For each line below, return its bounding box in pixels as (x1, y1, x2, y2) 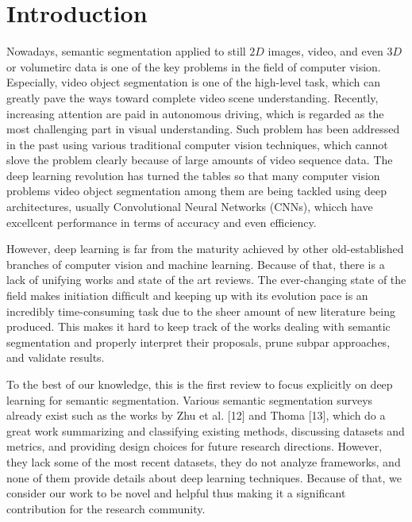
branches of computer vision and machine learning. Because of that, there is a (6, 255, 385, 272)
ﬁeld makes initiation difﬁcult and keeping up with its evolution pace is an (6, 287, 368, 304)
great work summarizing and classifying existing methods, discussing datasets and (6, 422, 405, 439)
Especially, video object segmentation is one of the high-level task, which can (6, 74, 381, 90)
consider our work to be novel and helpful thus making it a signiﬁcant (6, 485, 346, 501)
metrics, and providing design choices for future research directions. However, (6, 438, 383, 455)
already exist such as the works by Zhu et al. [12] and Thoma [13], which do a (6, 407, 386, 424)
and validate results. (6, 349, 105, 366)
